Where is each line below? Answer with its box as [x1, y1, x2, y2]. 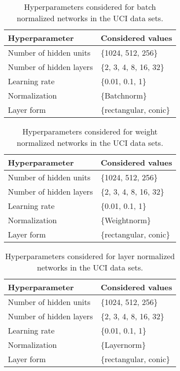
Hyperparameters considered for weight [22, 126, 158, 137]
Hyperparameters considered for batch [24, 1, 156, 12]
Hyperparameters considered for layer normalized [5, 250, 175, 262]
